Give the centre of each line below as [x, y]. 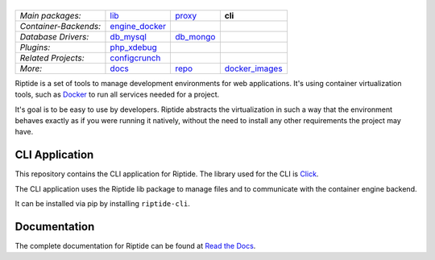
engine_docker [138, 26]
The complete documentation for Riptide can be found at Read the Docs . [135, 246]
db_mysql [128, 36]
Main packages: [50, 15]
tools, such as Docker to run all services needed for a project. [117, 95]
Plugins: [35, 47]
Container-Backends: [60, 26]
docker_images [253, 68]
